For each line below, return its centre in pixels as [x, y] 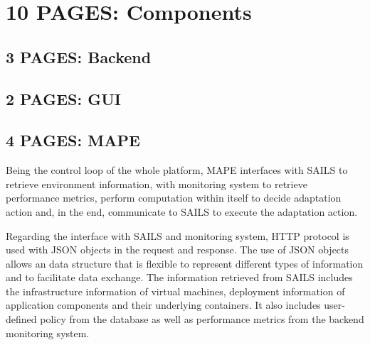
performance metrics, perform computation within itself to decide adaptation [174, 198]
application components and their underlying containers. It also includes [163, 305]
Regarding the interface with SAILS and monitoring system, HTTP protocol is [178, 235]
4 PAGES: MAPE [73, 140]
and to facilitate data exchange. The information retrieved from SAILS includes [179, 277]
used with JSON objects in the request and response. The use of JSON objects [178, 250]
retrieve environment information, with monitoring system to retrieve [157, 184]
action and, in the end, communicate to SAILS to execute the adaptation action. [182, 211]
